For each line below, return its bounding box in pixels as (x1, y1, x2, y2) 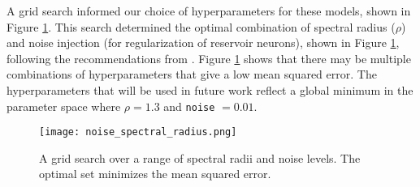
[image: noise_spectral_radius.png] (39, 126, 237, 138)
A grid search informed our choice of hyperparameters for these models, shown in (6, 2, 411, 19)
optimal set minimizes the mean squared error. (39, 165, 271, 182)
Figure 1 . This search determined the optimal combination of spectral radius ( (6, 18, 396, 35)
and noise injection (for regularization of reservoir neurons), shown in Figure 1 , (6, 34, 400, 51)
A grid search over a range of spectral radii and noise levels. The (39, 149, 361, 166)
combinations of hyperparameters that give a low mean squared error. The (6, 66, 377, 83)
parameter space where (6, 97, 121, 114)
